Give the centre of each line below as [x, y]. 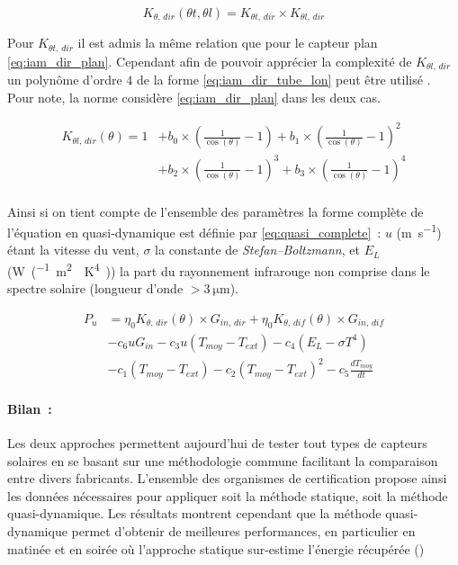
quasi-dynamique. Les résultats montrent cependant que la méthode [194, 513]
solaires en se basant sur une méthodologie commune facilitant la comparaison [223, 460]
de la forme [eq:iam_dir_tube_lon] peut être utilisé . [283, 80]
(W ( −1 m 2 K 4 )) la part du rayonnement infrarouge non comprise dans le [219, 269]
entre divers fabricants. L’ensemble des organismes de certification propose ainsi [227, 478]
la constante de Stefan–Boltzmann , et [257, 250]
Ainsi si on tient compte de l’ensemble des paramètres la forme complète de [216, 211]
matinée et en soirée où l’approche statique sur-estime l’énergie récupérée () [216, 548]
